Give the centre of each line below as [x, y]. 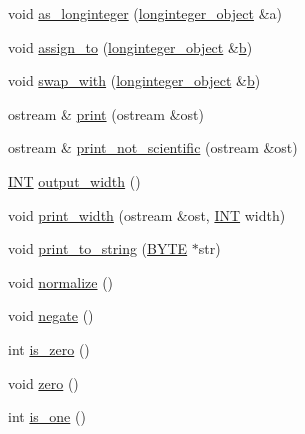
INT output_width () [74, 180]
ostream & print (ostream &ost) [106, 113]
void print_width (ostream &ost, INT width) [147, 214]
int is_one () [47, 416]
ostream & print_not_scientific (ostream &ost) [153, 147]
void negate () [51, 315]
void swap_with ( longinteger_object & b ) [134, 80]
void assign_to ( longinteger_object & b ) [130, 46]
